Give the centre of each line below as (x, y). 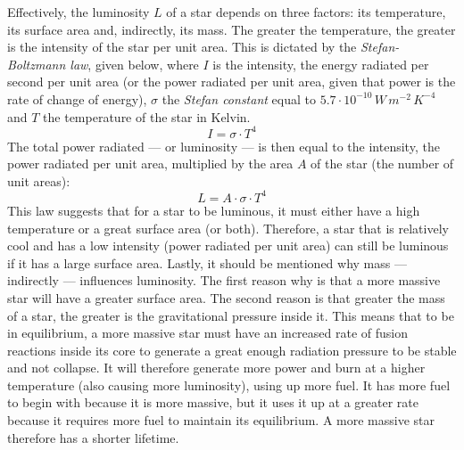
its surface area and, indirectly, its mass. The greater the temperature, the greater (232, 29)
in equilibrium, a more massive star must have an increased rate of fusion (208, 333)
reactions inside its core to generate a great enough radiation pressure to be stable (232, 350)
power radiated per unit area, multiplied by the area (150, 164)
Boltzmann (37, 64)
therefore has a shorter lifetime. (93, 437)
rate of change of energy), (77, 98)
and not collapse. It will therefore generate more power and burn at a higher (216, 368)
